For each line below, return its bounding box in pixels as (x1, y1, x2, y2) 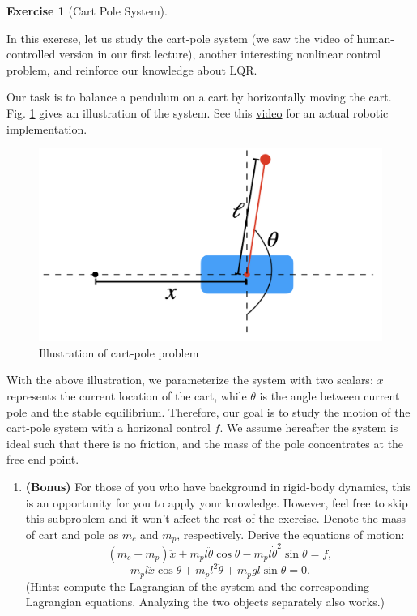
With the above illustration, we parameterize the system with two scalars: (6, 371, 373, 388)
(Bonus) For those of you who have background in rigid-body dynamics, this (25, 477, 411, 494)
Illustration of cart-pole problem (39, 344, 199, 361)
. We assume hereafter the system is (219, 419, 398, 436)
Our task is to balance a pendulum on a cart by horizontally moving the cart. (6, 88, 392, 105)
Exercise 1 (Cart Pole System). (6, 2, 168, 19)
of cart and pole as (25, 525, 119, 542)
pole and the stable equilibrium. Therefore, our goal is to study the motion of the (6, 403, 411, 420)
